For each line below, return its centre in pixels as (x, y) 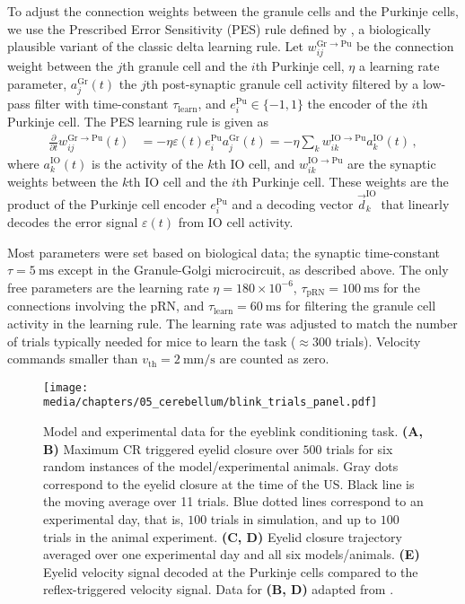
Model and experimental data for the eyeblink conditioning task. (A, (233, 431)
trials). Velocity (378, 341)
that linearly (415, 204)
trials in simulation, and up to (293, 519)
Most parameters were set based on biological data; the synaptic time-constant (224, 252)
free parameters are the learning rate (108, 287)
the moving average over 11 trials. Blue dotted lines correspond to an (233, 501)
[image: (66, 387)
